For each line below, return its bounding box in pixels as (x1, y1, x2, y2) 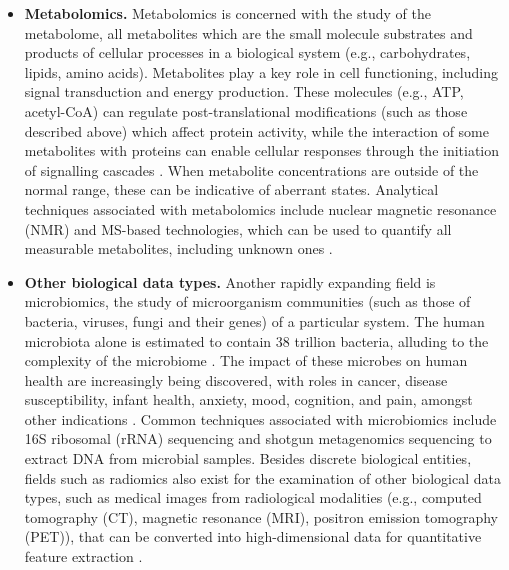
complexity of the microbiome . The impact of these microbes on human (24, 350, 468, 371)
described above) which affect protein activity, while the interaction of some (24, 120, 489, 141)
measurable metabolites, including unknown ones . (24, 238, 333, 259)
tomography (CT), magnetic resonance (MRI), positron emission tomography (24, 506, 498, 527)
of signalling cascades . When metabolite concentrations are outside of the (24, 159, 479, 180)
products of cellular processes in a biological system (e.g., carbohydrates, (24, 42, 471, 63)
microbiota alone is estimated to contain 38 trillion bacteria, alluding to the (24, 330, 489, 351)
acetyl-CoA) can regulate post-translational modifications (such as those (24, 100, 468, 121)
